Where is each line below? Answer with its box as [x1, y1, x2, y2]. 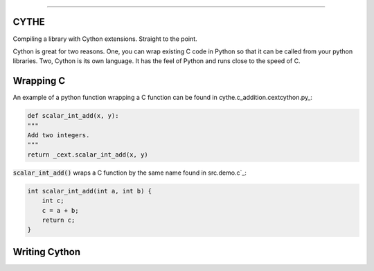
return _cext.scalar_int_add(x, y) [27, 150, 148, 159]
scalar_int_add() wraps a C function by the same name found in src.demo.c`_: [12, 168, 247, 177]
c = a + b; [42, 207, 79, 214]
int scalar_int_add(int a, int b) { [27, 187, 152, 195]
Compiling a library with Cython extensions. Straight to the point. [12, 35, 197, 43]
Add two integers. [27, 131, 90, 139]
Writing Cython [12, 246, 81, 258]
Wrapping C [12, 75, 66, 87]
